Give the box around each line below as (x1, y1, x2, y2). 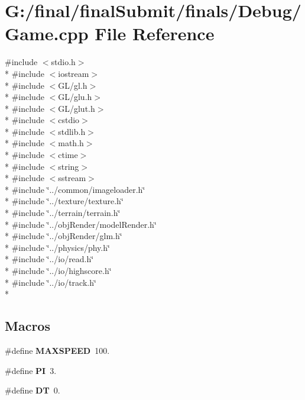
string (58, 160, 79, 172)
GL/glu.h (58, 91, 92, 103)
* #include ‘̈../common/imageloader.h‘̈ (5, 183, 145, 195)
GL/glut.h (58, 102, 95, 114)
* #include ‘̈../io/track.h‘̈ (5, 276, 96, 288)
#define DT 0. (5, 384, 60, 396)
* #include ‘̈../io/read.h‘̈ (5, 253, 94, 265)
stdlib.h (58, 125, 86, 137)
